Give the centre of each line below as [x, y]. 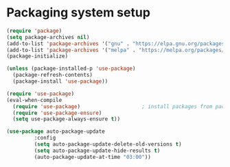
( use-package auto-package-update [56, 131]
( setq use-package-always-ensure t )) [67, 119]
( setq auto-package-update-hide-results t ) [97, 151]
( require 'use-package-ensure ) [57, 113]
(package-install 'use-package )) [60, 81]
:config [45, 138]
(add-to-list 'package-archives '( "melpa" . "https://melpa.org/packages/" [117, 50]
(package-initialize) [37, 56]
